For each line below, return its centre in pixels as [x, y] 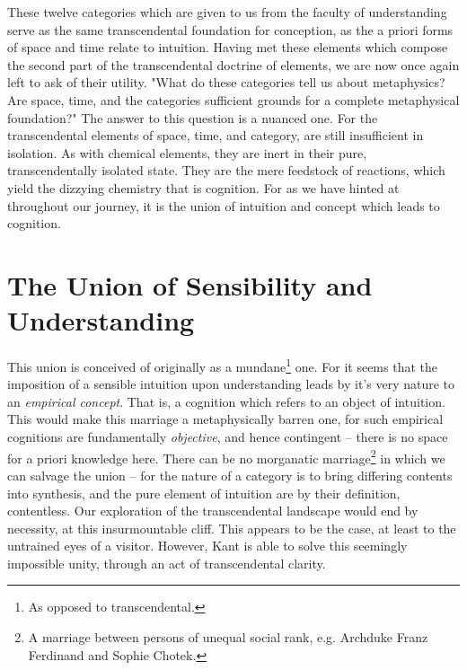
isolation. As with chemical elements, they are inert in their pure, [187, 152]
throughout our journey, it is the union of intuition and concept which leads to [224, 205]
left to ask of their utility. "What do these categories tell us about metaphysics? [226, 82]
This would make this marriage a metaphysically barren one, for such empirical [225, 419]
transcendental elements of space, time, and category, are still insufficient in [216, 135]
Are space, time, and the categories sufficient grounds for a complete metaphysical [233, 99]
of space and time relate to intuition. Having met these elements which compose [228, 47]
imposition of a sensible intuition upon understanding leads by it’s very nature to [231, 384]
